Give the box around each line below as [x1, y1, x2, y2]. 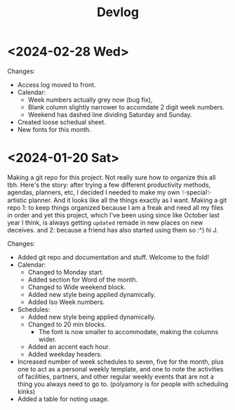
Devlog [97, 4, 139, 20]
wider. [38, 335, 57, 343]
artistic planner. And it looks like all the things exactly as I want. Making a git [7, 196, 227, 204]
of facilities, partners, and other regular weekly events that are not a [17, 372, 214, 381]
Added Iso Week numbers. [27, 298, 105, 306]
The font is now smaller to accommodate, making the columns [38, 327, 219, 336]
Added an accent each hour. [27, 342, 110, 351]
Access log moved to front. [17, 80, 96, 88]
